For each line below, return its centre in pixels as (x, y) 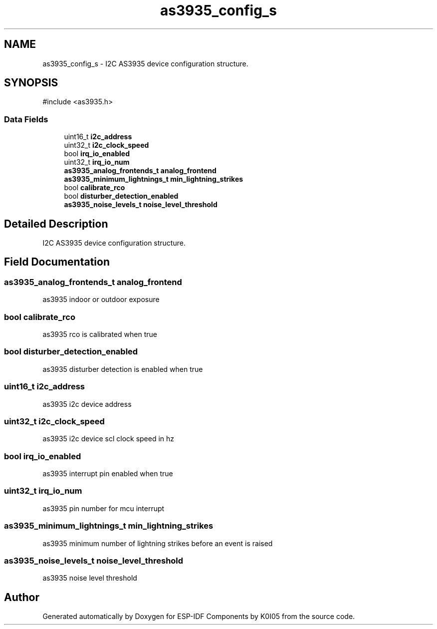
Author (22, 597)
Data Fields (26, 119)
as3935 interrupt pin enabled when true (108, 473)
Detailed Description (56, 224)
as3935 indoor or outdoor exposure (101, 300)
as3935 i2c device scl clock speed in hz (109, 439)
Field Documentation (57, 262)
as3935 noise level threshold (90, 578)
